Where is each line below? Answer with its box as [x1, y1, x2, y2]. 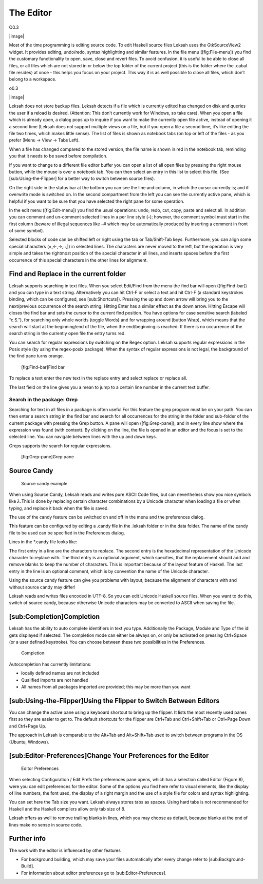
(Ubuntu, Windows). [9, 739, 50, 745]
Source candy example [21, 480, 68, 486]
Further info [9, 834, 46, 843]
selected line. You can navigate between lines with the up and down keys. [9, 434, 157, 440]
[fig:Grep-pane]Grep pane [21, 454, 74, 460]
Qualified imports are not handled [21, 677, 89, 683]
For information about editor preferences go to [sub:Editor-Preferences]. [21, 870, 167, 876]
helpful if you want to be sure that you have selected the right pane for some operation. [9, 198, 185, 204]
